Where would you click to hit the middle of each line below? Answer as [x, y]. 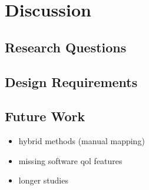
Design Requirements [71, 81]
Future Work [45, 116]
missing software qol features [70, 160]
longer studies [43, 180]
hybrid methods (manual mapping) [82, 141]
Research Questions [66, 47]
